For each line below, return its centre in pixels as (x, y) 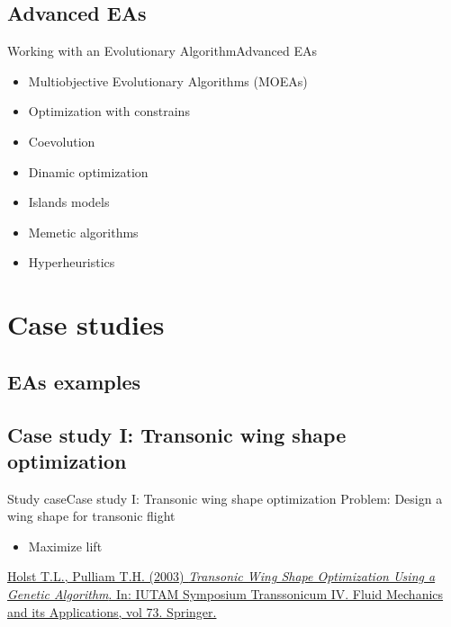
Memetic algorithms (83, 232)
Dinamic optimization (88, 171)
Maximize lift (65, 546)
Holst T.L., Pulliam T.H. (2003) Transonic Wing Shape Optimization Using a (221, 576)
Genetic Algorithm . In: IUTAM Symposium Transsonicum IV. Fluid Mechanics (225, 594)
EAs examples (74, 381)
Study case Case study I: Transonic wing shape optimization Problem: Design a (225, 498)
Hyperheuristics (72, 262)
